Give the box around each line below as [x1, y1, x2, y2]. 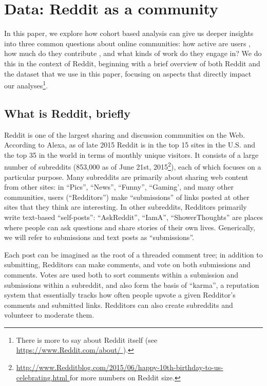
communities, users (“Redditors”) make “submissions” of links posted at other [4, 191, 250, 202]
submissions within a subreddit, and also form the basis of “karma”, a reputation [4, 279, 259, 290]
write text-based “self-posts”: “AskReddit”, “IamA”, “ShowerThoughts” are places [4, 211, 263, 222]
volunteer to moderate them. [4, 309, 94, 320]
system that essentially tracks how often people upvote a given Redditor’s [4, 289, 236, 300]
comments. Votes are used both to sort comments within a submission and [4, 269, 239, 280]
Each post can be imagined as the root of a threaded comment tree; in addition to [4, 249, 263, 260]
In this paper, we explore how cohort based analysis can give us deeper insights [4, 28, 254, 39]
